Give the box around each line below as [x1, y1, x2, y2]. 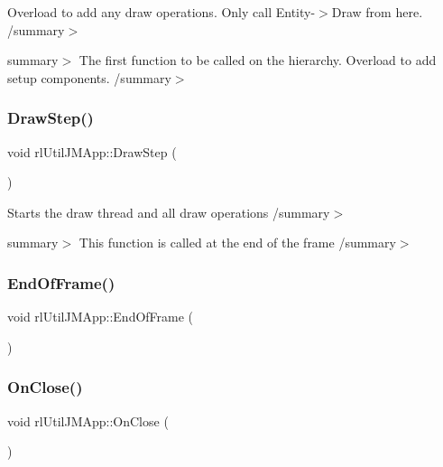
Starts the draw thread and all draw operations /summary [7, 202, 330, 221]
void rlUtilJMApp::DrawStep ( [7, 142, 177, 161]
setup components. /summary [7, 68, 171, 87]
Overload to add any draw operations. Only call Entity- [7, 3, 316, 21]
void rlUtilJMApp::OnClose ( [7, 411, 169, 430]
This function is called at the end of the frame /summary [78, 233, 396, 252]
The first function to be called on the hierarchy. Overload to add [78, 51, 437, 70]
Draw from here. [331, 3, 423, 21]
